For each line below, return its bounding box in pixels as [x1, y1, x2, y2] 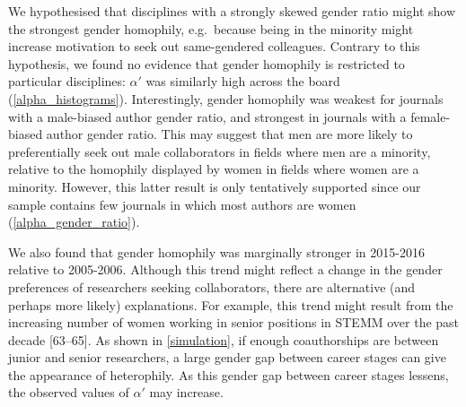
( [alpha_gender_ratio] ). [8, 212, 140, 231]
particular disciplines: [8, 72, 126, 91]
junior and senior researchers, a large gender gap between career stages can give [8, 348, 446, 367]
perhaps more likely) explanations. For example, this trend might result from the [8, 295, 453, 314]
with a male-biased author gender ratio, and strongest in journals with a [8, 107, 407, 126]
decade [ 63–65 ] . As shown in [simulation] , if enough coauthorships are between [8, 330, 439, 349]
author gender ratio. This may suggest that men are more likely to [46, 125, 413, 143]
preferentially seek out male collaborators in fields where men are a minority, [8, 142, 431, 160]
